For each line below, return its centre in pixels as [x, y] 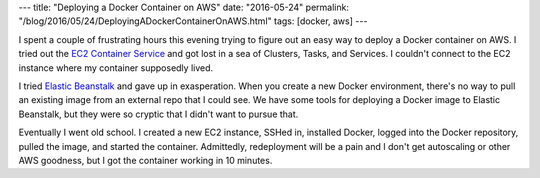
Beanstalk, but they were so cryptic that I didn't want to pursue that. [158, 114]
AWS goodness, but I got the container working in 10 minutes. [145, 160]
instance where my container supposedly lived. [116, 67]
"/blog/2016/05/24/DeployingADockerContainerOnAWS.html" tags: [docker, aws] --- [193, 21]
